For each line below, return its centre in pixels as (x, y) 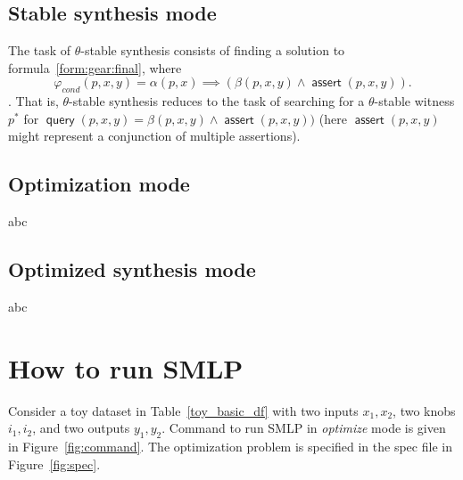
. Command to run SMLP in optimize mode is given (304, 428)
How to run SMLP (126, 367)
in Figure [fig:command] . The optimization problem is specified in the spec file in (230, 447)
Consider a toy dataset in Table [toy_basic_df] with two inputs (183, 410)
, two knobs (424, 410)
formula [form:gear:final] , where (95, 67)
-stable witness (414, 101)
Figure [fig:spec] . (54, 464)
